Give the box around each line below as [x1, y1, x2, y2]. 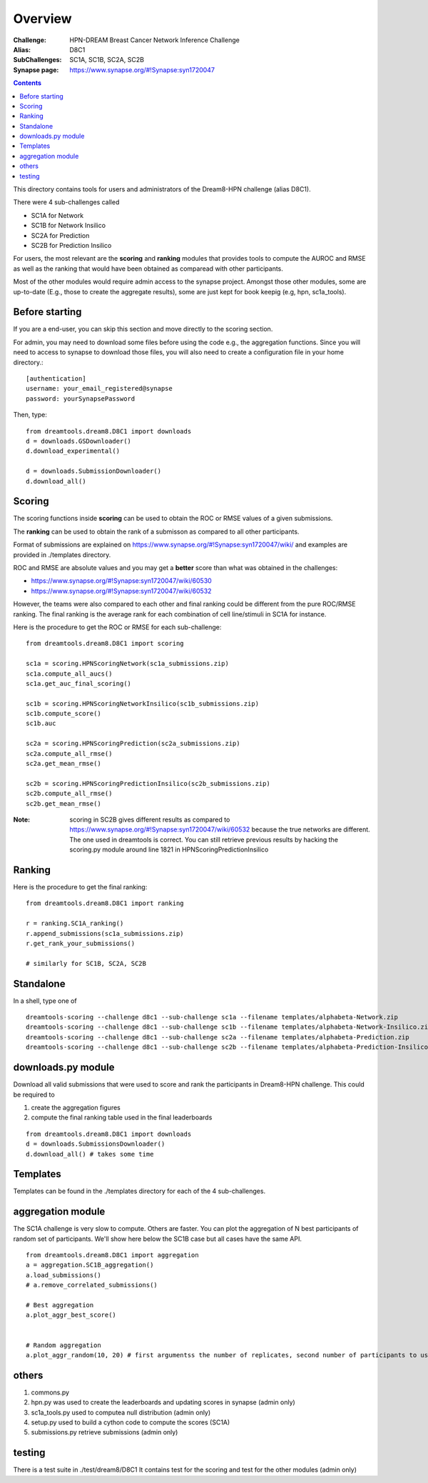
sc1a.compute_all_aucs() [26, 669, 113, 678]
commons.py [31, 1388, 70, 1397]
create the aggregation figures [31, 1103, 121, 1112]
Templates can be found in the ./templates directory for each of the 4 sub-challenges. [13, 1187, 266, 1196]
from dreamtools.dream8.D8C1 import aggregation [26, 1251, 199, 1259]
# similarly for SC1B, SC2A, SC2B [26, 959, 146, 967]
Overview [13, 11, 72, 26]
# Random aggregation [26, 1341, 101, 1349]
